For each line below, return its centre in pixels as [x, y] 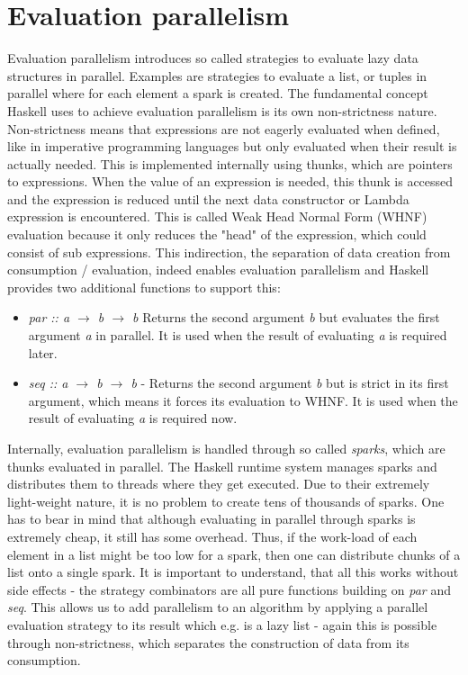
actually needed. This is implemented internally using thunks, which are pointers [230, 163]
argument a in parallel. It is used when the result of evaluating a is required [238, 335]
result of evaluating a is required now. [133, 418]
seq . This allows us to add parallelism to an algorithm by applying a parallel [218, 607]
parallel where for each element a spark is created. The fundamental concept [218, 93]
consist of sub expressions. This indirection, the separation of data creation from [229, 252]
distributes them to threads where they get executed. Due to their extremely [219, 484]
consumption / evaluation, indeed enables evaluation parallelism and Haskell [218, 270]
